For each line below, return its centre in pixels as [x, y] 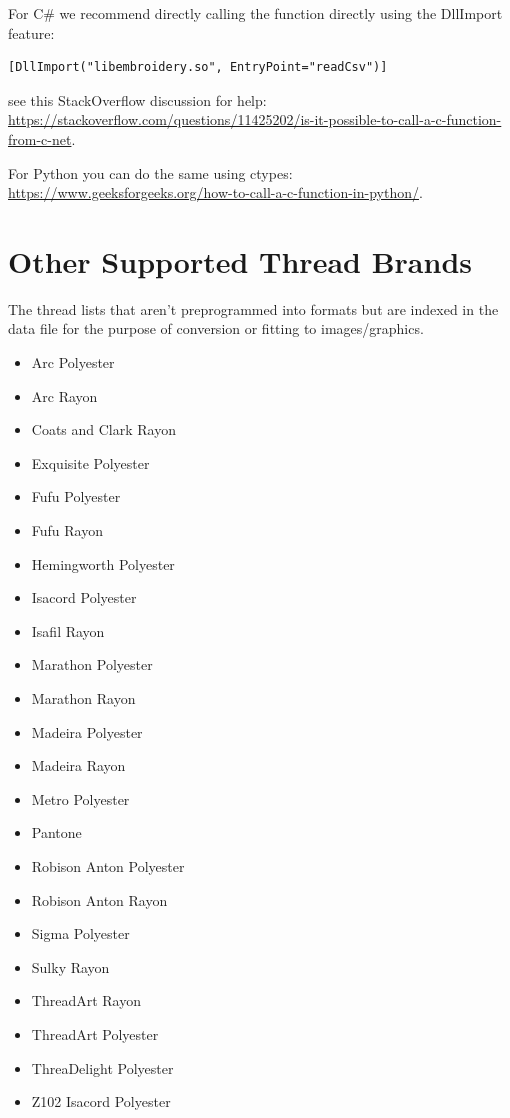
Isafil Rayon [68, 630]
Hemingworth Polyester [103, 563]
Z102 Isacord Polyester [101, 1101]
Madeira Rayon [78, 765]
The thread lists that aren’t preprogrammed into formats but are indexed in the [253, 308]
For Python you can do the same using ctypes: [150, 172]
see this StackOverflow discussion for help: [137, 99]
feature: [31, 32]
